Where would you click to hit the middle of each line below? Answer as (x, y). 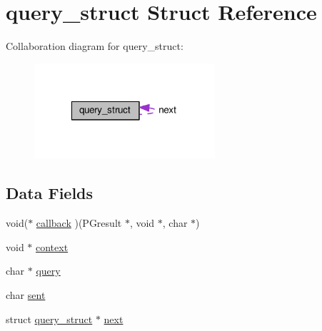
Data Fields (50, 193)
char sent (26, 294)
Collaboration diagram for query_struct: (95, 46)
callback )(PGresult (79, 223)
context (52, 246)
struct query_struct (49, 319)
